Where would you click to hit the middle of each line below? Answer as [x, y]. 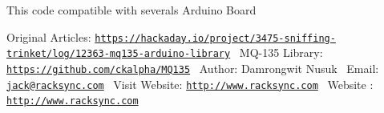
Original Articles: [49, 36]
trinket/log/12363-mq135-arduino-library [119, 54]
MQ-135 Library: [281, 52]
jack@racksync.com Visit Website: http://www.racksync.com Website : [190, 84]
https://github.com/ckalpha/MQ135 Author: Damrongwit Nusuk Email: [193, 68]
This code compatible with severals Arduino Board [131, 10]
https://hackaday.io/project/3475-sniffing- [215, 38]
